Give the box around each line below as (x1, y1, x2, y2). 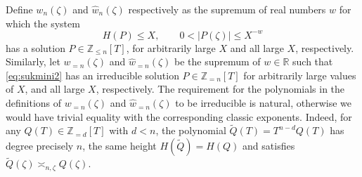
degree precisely (6, 138, 74, 153)
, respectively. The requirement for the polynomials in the (96, 81, 345, 96)
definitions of (6, 96, 62, 110)
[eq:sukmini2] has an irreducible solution (6, 67, 179, 82)
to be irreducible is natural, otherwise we (175, 96, 351, 110)
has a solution (6, 40, 65, 55)
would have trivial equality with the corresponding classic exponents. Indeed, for (6, 109, 352, 124)
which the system (6, 15, 80, 30)
